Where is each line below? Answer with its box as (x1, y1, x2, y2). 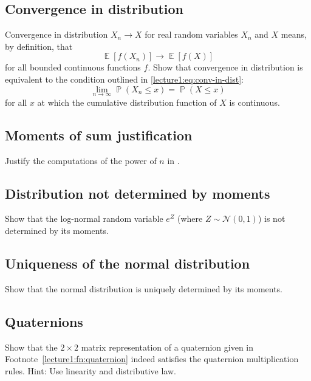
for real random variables (145, 28, 238, 41)
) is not (258, 212, 285, 225)
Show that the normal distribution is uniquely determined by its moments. (5, 282, 283, 295)
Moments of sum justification (5, 125, 193, 144)
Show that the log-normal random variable (5, 212, 163, 225)
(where (177, 212, 203, 225)
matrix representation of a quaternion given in (81, 340, 254, 353)
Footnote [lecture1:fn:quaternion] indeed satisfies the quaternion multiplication (5, 352, 299, 365)
